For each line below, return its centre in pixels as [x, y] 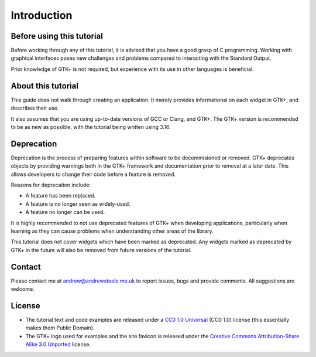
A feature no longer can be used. [65, 212]
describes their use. [35, 108]
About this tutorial [45, 86]
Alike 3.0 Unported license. [58, 344]
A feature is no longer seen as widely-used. [78, 204]
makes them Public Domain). [60, 328]
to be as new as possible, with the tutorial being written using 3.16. [91, 127]
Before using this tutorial [57, 36]
